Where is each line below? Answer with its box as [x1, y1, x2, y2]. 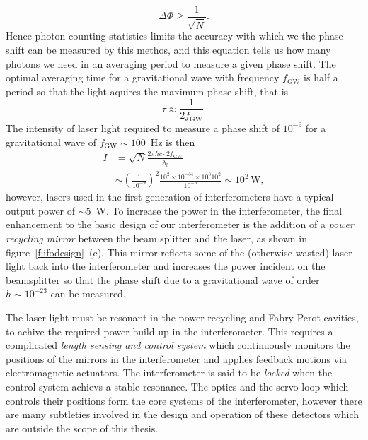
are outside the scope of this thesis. [6, 420, 159, 435]
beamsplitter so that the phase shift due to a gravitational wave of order [6, 272, 320, 287]
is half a [304, 70, 338, 85]
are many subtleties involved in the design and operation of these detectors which [6, 407, 360, 422]
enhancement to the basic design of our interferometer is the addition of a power [6, 217, 354, 232]
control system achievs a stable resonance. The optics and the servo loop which [6, 379, 349, 393]
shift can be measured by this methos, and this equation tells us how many [6, 42, 331, 57]
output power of [6, 203, 76, 218]
